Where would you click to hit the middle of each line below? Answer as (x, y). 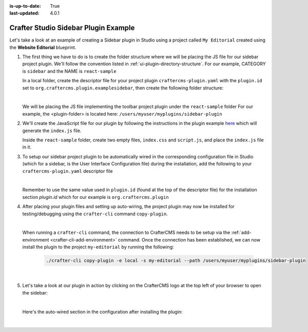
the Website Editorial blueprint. (43, 47)
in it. (27, 147)
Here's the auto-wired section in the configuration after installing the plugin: (102, 311)
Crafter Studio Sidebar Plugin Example (72, 28)
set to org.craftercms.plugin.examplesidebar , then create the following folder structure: (123, 88)
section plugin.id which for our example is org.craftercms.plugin (95, 197)
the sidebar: (35, 292)
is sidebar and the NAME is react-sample (69, 71)
